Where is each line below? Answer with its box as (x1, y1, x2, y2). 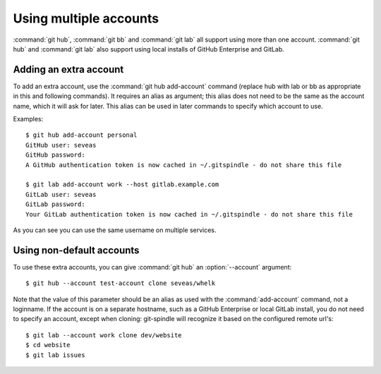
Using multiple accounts (13, 11, 159, 26)
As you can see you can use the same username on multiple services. (13, 226, 217, 234)
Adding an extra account (13, 64, 124, 76)
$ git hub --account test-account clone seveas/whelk (25, 279, 215, 287)
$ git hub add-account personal (25, 131, 138, 139)
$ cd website (25, 341, 71, 349)
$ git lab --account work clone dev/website (25, 331, 183, 339)
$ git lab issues (25, 351, 85, 359)
